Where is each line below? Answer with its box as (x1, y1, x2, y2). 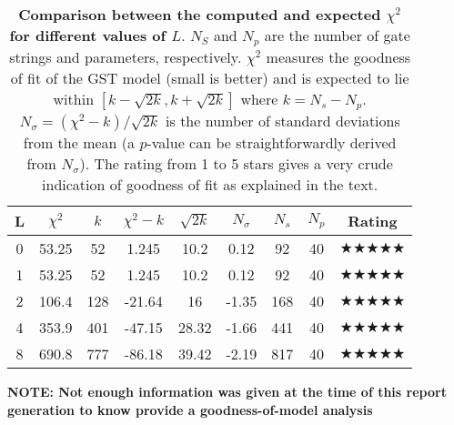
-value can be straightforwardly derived (146, 131, 397, 153)
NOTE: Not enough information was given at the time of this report (7, 381, 447, 400)
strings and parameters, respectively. (9, 46, 242, 67)
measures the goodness (266, 46, 411, 67)
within (53, 87, 95, 109)
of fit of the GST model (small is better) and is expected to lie (10, 66, 409, 88)
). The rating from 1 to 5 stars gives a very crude (79, 152, 393, 174)
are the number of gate (264, 25, 410, 46)
